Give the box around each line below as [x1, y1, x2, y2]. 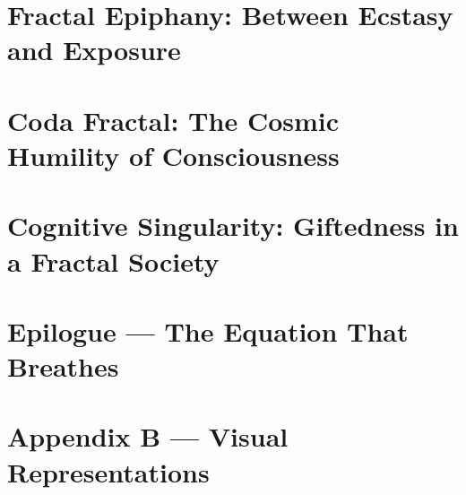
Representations [7, 453, 210, 490]
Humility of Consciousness [7, 136, 340, 173]
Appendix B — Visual [7, 418, 289, 455]
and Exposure [7, 31, 181, 68]
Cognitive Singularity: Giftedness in [7, 207, 459, 244]
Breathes [7, 348, 119, 385]
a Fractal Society [7, 242, 220, 279]
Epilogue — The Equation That [7, 312, 409, 349]
